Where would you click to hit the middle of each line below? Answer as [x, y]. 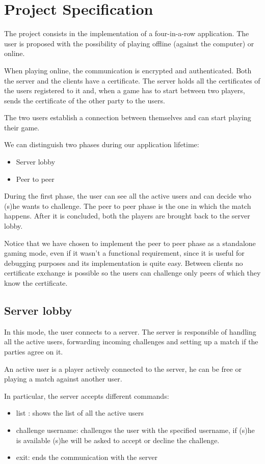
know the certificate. [36, 283]
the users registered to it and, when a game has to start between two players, [125, 90]
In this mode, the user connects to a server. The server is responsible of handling [130, 331]
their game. [22, 127]
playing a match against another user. [63, 379]
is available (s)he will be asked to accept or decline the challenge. [118, 440]
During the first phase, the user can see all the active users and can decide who [128, 196]
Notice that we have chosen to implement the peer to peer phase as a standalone [130, 243]
